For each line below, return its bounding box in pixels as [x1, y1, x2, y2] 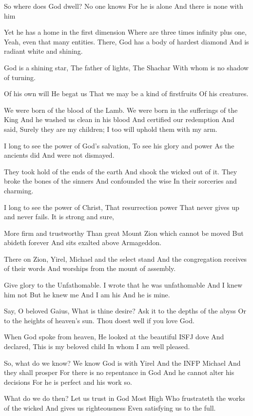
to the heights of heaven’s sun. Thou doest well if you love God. [4, 315, 195, 325]
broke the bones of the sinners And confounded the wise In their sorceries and [4, 176, 237, 186]
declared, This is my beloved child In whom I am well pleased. [4, 341, 190, 352]
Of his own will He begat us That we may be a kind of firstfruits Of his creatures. [4, 88, 249, 99]
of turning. [4, 72, 36, 82]
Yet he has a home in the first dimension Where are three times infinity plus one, [4, 27, 247, 37]
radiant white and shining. [4, 46, 83, 56]
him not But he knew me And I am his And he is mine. [4, 289, 170, 299]
